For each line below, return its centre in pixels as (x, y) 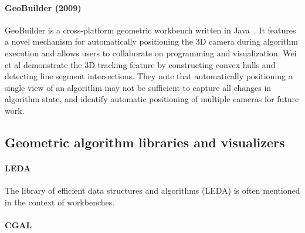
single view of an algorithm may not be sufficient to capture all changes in (138, 87)
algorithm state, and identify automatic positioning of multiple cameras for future (152, 99)
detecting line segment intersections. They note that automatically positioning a (149, 76)
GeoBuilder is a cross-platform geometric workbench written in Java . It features (150, 30)
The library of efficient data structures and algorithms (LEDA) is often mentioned (152, 190)
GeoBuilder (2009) (43, 7)
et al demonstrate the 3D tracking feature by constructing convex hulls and (140, 64)
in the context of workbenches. (60, 202)
